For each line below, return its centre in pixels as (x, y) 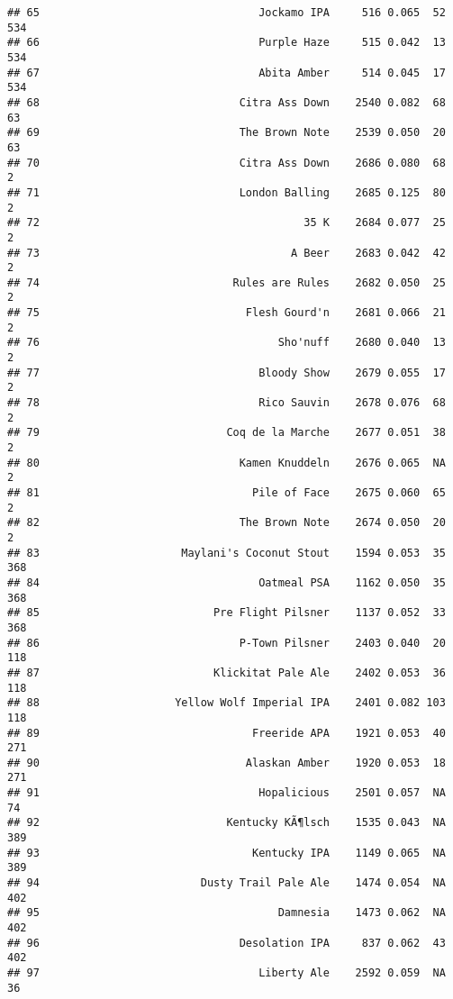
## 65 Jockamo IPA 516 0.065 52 (226, 13)
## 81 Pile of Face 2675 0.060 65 (226, 493)
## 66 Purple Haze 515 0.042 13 (226, 43)
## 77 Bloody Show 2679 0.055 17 (226, 372)
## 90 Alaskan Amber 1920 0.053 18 (226, 763)
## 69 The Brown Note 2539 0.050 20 (226, 133)
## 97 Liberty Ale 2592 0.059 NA (226, 973)
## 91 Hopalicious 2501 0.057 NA (226, 793)
